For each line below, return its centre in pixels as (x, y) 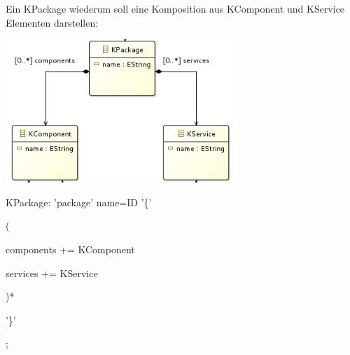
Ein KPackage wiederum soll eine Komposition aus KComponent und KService (175, 8)
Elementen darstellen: (52, 22)
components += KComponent (70, 249)
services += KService (52, 273)
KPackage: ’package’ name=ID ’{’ (79, 202)
